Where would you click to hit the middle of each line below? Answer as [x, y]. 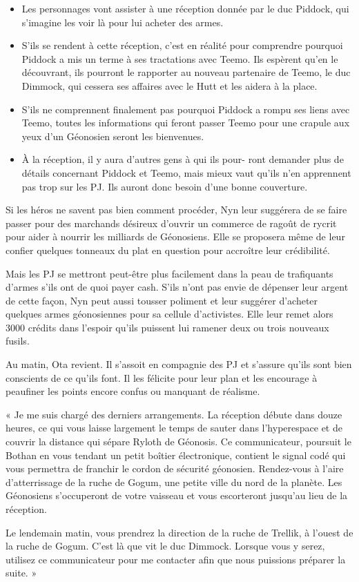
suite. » [21, 573]
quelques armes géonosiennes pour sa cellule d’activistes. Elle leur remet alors [169, 314]
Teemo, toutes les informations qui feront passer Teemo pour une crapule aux [186, 123]
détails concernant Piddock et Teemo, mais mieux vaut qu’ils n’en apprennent [186, 172]
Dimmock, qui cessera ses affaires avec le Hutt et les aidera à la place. [169, 85]
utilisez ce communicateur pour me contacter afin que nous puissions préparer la [176, 559]
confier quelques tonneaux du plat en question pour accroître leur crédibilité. [168, 250]
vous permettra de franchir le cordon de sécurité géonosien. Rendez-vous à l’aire [175, 468]
